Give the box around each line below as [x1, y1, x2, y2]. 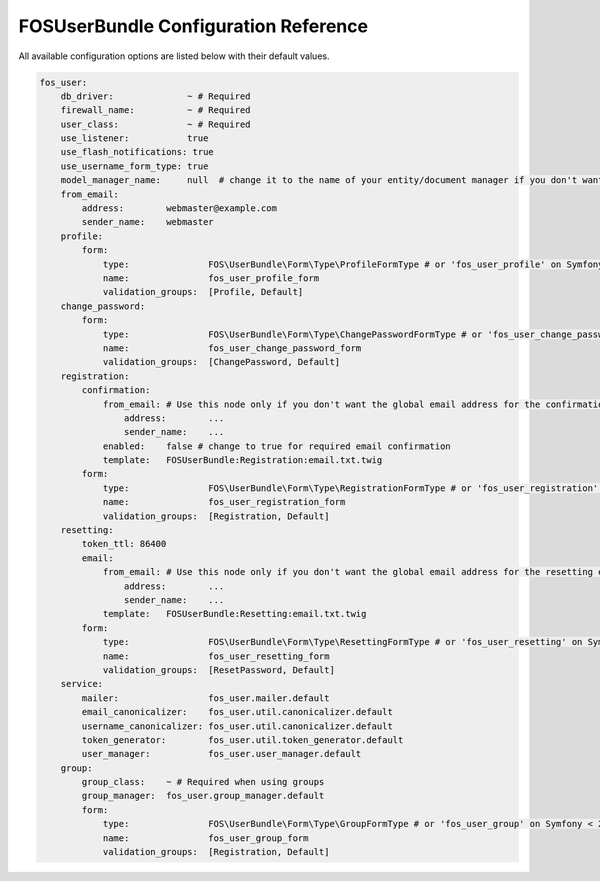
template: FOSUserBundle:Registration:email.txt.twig [102, 455, 383, 466]
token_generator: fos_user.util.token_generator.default [81, 734, 404, 745]
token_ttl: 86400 [81, 538, 167, 550]
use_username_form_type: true [60, 160, 209, 172]
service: [60, 678, 104, 690]
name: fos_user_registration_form [102, 496, 346, 508]
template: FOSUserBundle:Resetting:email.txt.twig [102, 608, 367, 620]
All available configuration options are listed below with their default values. [18, 50, 330, 62]
